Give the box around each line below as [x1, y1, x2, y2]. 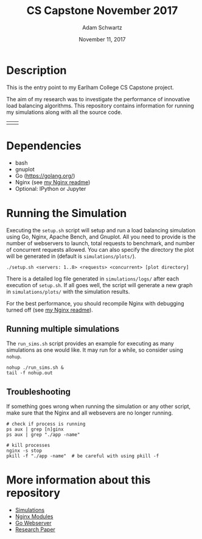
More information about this [6, 473, 151, 487]
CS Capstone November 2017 [26, 4, 178, 18]
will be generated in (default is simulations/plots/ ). [6, 252, 136, 260]
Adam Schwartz [82, 24, 123, 31]
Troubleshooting [6, 387, 71, 397]
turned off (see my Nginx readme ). [6, 306, 93, 313]
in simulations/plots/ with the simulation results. [6, 288, 130, 295]
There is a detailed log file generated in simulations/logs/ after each [6, 275, 179, 282]
